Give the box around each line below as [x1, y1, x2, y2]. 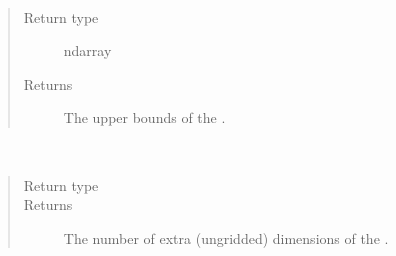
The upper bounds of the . [63, 107, 226, 128]
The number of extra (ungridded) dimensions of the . [63, 227, 389, 248]
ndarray [63, 40, 112, 61]
